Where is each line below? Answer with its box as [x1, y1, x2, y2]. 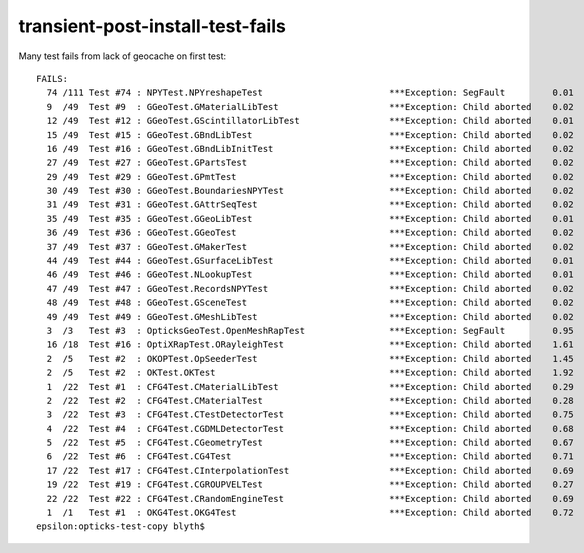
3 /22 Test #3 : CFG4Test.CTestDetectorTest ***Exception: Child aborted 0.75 [46, 409, 574, 420]
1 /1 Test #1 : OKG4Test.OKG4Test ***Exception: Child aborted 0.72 [46, 507, 574, 519]
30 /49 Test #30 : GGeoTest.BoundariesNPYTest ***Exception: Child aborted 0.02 [46, 185, 574, 197]
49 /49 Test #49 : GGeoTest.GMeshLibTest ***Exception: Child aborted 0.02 [46, 311, 574, 322]
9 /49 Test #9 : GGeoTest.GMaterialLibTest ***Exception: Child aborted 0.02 [46, 101, 574, 112]
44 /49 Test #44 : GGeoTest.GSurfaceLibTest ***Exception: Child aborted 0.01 [46, 255, 574, 267]
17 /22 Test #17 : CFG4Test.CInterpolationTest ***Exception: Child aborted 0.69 [46, 465, 574, 476]
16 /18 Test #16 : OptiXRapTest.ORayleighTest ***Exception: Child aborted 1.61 [46, 339, 574, 350]
